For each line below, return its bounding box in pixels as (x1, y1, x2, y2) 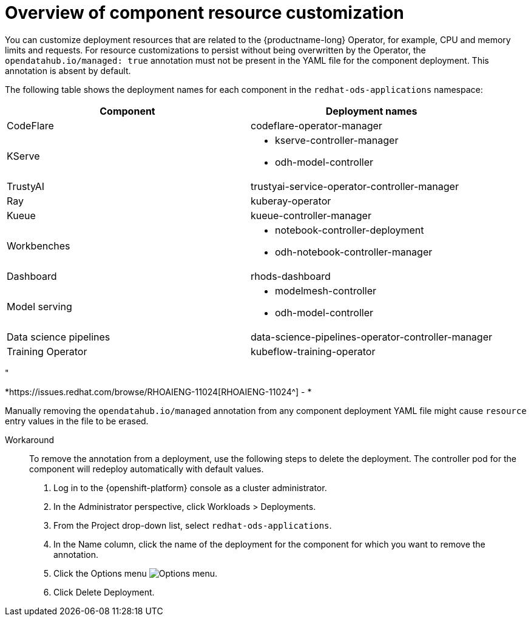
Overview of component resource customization (5, 2, 404, 23)
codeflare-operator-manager (251, 119, 382, 132)
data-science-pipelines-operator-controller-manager (251, 330, 492, 343)
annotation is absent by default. (5, 65, 131, 76)
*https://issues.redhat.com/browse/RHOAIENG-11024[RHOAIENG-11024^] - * (5, 386, 312, 397)
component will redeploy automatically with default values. (29, 463, 264, 474)
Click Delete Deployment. (53, 586, 155, 597)
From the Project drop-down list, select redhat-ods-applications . (53, 520, 332, 531)
